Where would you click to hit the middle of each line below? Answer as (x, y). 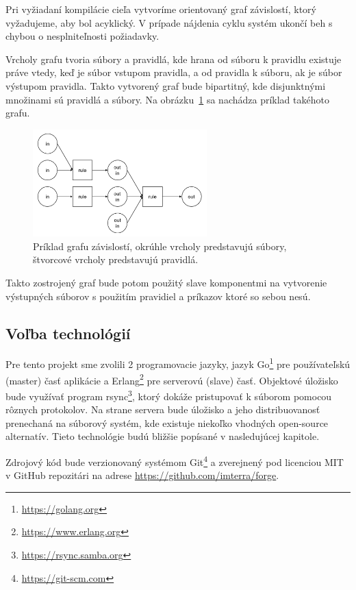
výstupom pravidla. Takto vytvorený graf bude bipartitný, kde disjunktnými (166, 85)
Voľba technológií (68, 333)
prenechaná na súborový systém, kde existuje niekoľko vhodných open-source (167, 422)
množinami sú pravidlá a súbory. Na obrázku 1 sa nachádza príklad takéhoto (167, 99)
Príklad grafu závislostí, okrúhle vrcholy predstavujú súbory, (160, 246)
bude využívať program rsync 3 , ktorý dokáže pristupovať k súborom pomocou (169, 395)
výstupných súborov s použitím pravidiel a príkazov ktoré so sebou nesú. (158, 296)
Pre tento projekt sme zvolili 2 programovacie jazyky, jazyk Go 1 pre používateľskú (178, 363)
